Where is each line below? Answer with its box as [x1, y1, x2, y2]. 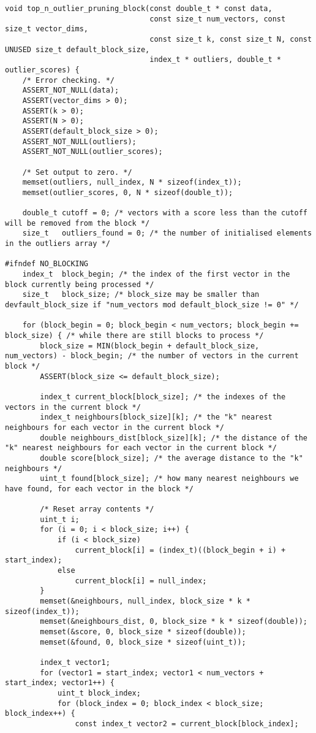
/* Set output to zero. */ [22, 167, 132, 177]
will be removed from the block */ [5, 218, 150, 228]
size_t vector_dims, [5, 25, 89, 34]
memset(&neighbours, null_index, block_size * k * [40, 597, 250, 606]
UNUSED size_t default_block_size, [5, 45, 150, 54]
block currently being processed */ [5, 280, 154, 289]
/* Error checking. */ [22, 75, 115, 85]
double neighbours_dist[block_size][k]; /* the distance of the [40, 433, 307, 442]
